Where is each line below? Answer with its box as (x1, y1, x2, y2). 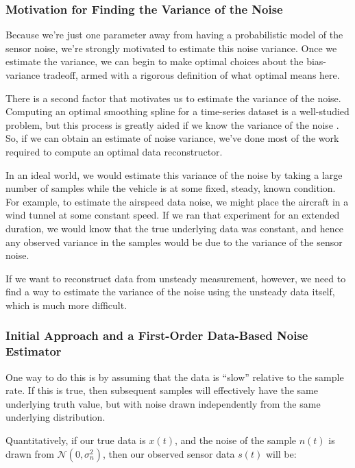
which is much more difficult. (5, 297, 127, 312)
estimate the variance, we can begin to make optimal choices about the (5, 54, 304, 69)
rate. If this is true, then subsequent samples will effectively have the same (5, 383, 318, 397)
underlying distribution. (5, 410, 106, 424)
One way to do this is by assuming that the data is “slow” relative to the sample (5, 369, 344, 384)
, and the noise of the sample (174, 433, 297, 447)
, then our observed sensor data (103, 446, 235, 460)
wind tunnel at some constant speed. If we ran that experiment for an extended (5, 208, 340, 222)
